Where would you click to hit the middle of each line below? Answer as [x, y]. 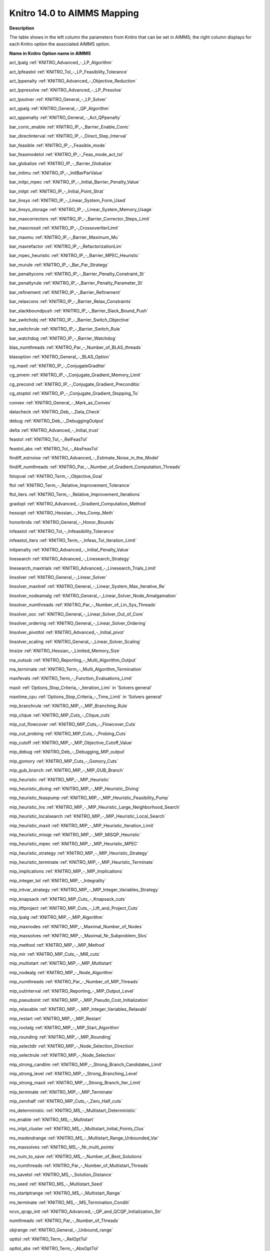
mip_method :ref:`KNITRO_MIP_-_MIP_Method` [57, 945]
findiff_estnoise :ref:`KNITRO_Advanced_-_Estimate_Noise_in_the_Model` [84, 457]
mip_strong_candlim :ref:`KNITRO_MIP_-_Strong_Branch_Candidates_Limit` [86, 1064]
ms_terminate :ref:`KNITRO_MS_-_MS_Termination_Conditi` [69, 1202]
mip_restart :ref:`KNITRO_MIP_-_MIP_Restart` [56, 1018]
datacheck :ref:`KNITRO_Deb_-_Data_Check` [55, 412]
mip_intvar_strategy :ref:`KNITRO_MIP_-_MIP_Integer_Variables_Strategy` [84, 890]
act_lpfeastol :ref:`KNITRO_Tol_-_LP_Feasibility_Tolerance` [69, 72]
